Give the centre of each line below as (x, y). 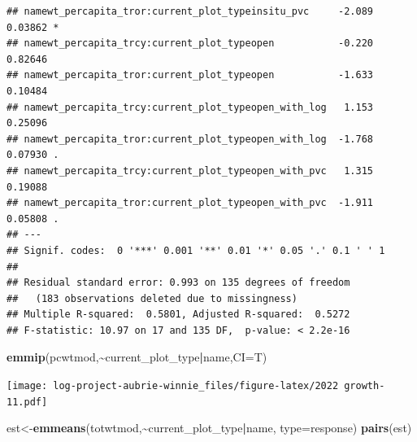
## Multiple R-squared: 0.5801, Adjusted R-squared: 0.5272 (178, 315)
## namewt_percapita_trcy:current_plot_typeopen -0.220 (190, 44)
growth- (365, 386)
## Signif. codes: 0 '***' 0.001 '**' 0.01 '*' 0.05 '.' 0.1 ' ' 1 (196, 250)
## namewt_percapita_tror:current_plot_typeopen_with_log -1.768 (190, 139)
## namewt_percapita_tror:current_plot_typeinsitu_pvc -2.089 (190, 11)
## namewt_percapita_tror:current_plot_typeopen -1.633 (190, 75)
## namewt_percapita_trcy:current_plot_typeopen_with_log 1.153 (190, 107)
